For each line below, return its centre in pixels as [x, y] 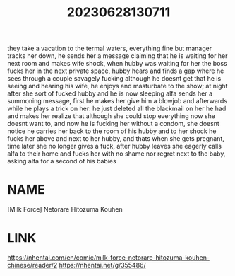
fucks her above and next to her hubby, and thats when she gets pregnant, [116, 139]
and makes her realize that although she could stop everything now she [111, 116]
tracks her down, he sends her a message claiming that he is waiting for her [117, 56]
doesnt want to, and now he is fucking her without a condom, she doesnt [114, 124]
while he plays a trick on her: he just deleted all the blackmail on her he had [117, 109]
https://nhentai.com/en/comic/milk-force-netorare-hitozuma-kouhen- [109, 258]
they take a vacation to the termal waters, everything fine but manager [110, 48]
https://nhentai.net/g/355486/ [102, 265]
